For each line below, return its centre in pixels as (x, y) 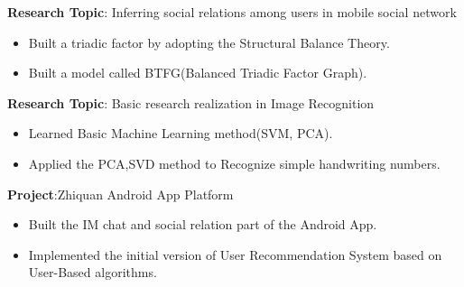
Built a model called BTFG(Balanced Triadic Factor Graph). (198, 73)
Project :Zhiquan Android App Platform (121, 194)
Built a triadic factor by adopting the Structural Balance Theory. (209, 42)
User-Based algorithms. (93, 272)
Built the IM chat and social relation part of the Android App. (203, 224)
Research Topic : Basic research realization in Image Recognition (191, 102)
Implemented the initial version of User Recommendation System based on (235, 254)
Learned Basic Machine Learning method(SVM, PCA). (181, 133)
